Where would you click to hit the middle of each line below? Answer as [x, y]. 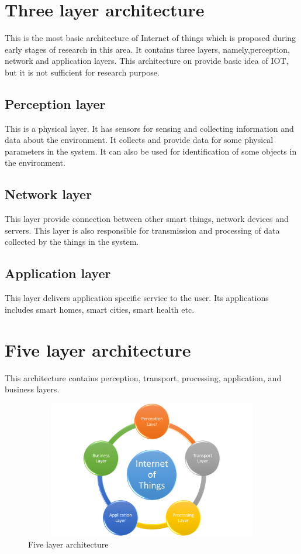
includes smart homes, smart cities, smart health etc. [100, 309]
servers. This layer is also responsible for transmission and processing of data [142, 230]
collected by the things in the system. [72, 242]
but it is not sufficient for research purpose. [82, 72]
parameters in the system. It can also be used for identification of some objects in [151, 151]
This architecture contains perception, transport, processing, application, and [143, 377]
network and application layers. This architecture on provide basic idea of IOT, [147, 61]
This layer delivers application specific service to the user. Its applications [137, 298]
